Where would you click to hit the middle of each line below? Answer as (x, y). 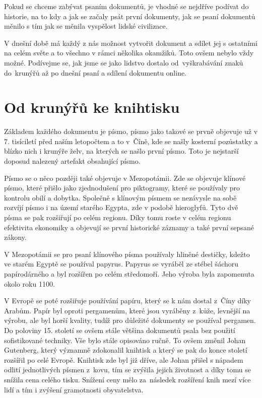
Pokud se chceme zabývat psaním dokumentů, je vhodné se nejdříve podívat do (126, 6)
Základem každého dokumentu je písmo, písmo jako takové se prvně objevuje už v (131, 131)
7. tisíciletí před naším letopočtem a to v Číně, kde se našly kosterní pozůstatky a (131, 141)
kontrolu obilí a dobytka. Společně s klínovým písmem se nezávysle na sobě (120, 197)
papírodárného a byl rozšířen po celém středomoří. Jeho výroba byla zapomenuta (129, 274)
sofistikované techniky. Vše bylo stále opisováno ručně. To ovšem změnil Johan (125, 340)
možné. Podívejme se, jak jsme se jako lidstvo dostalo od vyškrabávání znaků (124, 62)
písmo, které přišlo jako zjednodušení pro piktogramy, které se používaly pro (122, 188)
